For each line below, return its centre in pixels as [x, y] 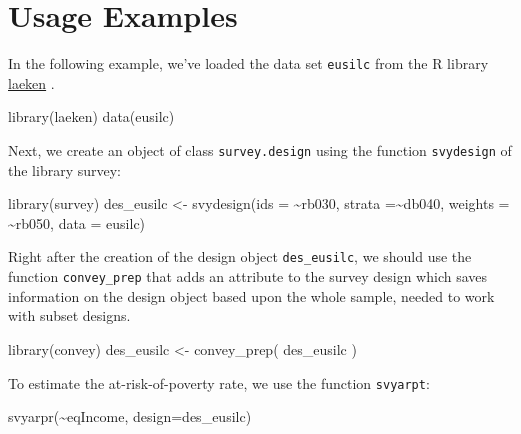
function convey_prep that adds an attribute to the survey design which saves [248, 276]
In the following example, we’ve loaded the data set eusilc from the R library [248, 63]
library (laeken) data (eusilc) [91, 116]
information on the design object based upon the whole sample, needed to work [251, 295]
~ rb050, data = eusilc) [77, 222]
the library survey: [64, 169]
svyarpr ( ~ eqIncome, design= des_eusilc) [130, 416]
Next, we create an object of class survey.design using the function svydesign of [260, 149]
